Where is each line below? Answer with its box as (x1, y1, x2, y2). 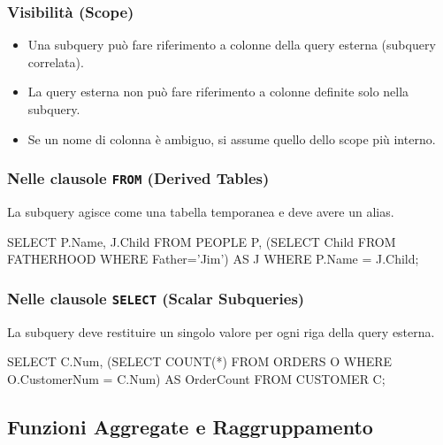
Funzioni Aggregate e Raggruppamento (7, 412, 373, 440)
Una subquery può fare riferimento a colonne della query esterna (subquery (27, 35, 436, 54)
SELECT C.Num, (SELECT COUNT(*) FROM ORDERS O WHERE (7, 352, 393, 371)
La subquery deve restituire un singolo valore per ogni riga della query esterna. (7, 322, 435, 341)
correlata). (27, 52, 84, 71)
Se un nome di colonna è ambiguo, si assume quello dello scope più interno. (27, 129, 436, 148)
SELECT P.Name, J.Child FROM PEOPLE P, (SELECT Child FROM (7, 232, 396, 250)
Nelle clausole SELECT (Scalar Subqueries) (7, 287, 305, 309)
